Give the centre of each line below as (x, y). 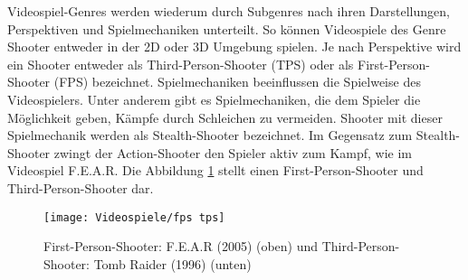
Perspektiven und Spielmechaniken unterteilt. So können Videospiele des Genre (227, 28)
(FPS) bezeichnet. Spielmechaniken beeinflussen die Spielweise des (237, 82)
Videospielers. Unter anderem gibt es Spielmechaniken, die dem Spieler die (214, 99)
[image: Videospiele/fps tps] (134, 217)
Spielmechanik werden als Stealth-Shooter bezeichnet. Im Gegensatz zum (210, 135)
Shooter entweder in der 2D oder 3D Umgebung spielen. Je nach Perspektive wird (234, 47)
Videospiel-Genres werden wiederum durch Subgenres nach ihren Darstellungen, (229, 11)
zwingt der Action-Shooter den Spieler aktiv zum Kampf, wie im (233, 152)
